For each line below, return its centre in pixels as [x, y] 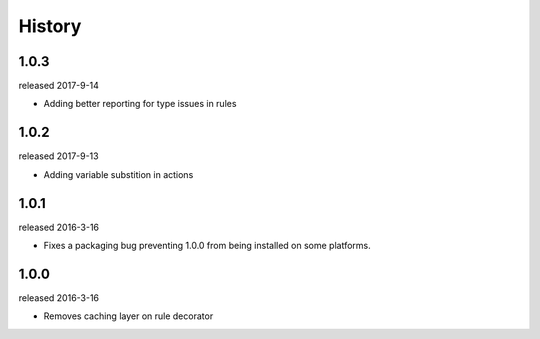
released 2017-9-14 [59, 86]
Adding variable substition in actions [118, 174]
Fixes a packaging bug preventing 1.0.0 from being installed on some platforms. [207, 246]
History [50, 26]
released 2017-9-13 [58, 156]
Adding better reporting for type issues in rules [140, 104]
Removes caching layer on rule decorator [128, 316]
